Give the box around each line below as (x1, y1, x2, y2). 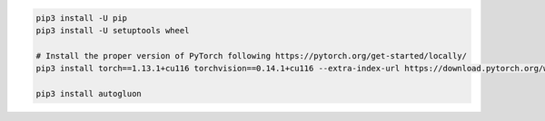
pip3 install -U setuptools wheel (35, 25, 190, 35)
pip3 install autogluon (35, 88, 143, 98)
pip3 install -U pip (35, 13, 127, 23)
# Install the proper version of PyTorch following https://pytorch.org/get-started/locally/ (35, 51, 468, 60)
